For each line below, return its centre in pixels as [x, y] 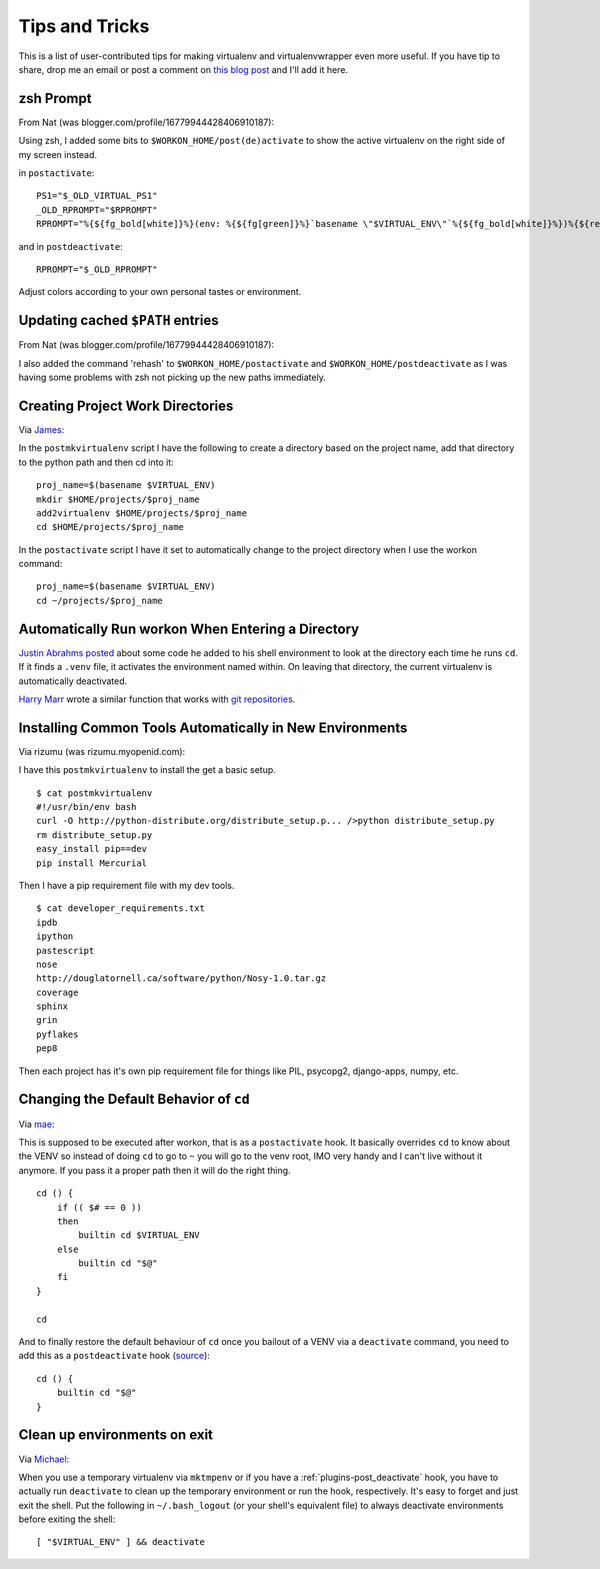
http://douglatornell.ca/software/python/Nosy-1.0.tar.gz [181, 978]
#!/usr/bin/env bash [86, 807]
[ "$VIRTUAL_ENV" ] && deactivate [120, 1542]
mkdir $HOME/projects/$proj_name [118, 499]
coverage [57, 992]
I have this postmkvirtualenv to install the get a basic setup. [147, 770]
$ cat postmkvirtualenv [94, 793]
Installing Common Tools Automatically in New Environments [213, 727]
